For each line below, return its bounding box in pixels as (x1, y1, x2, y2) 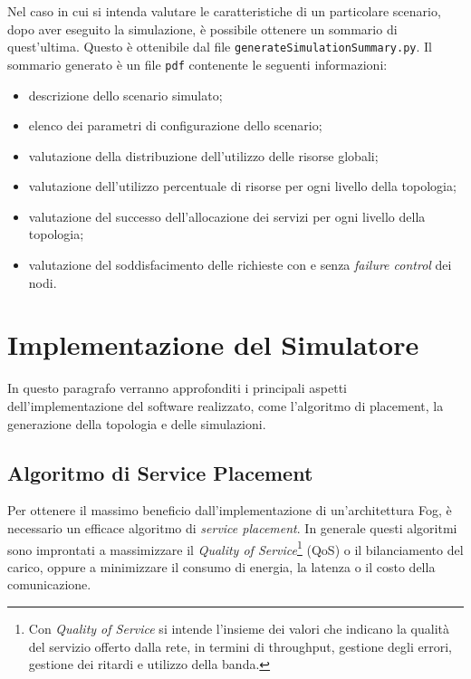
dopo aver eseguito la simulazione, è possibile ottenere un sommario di (7, 19, 398, 38)
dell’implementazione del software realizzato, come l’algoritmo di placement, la (7, 396, 444, 415)
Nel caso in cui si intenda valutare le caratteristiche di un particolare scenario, (7, 2, 441, 20)
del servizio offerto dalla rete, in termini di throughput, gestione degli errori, (28, 636, 452, 655)
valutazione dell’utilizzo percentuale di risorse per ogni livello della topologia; (28, 177, 457, 196)
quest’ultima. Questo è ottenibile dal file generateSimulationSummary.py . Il (7, 37, 432, 56)
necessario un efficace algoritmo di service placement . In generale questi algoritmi (7, 518, 457, 537)
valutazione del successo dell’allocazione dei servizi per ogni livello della (28, 206, 426, 225)
